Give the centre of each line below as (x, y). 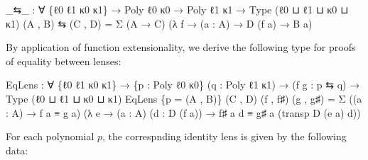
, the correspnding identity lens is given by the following (224, 136)
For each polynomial (50, 136)
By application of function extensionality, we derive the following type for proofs (181, 47)
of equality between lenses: (64, 61)
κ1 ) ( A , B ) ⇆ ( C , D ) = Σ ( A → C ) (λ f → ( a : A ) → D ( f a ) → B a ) (159, 23)
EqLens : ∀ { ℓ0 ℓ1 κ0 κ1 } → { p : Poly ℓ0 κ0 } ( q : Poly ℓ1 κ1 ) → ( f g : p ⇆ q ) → (183, 85)
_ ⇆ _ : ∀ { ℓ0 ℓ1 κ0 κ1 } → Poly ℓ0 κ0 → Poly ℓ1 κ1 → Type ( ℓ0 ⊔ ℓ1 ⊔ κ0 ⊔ (177, 9)
